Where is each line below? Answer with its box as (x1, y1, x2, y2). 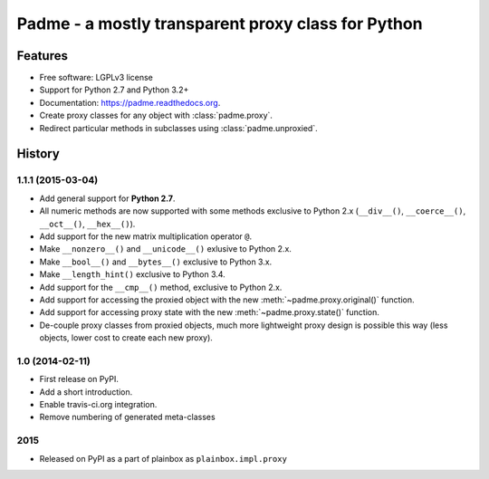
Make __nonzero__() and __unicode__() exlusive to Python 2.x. (39, 244, 292, 254)
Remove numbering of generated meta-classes (39, 412, 216, 423)
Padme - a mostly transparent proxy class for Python (16, 14, 423, 34)
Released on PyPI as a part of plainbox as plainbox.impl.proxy (39, 453, 287, 464)
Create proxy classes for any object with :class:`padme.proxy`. (39, 110, 273, 121)
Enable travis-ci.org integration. (39, 399, 158, 409)
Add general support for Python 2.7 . (39, 193, 176, 204)
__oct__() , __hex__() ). (39, 218, 136, 229)
